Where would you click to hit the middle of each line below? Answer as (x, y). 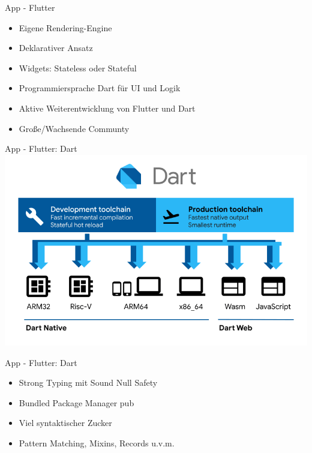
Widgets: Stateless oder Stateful (78, 67)
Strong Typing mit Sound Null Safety (88, 382)
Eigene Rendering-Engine (65, 27)
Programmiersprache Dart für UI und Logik (100, 88)
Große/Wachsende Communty (74, 128)
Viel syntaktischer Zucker (65, 423)
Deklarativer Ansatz (56, 48)
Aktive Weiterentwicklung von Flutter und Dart (107, 108)
